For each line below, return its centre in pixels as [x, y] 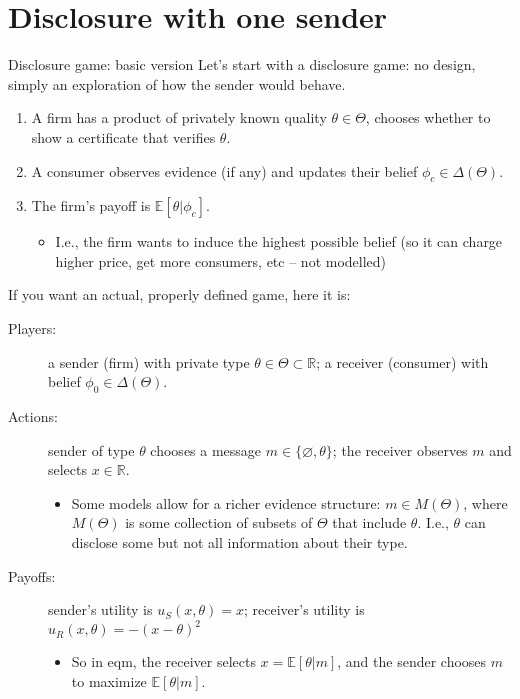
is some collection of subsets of [219, 522]
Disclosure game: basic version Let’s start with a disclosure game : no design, [242, 64]
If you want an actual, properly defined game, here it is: [179, 294]
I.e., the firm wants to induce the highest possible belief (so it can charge [279, 241]
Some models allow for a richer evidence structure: [226, 502]
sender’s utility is [100, 609]
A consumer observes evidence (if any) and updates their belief [224, 170]
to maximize [109, 680]
